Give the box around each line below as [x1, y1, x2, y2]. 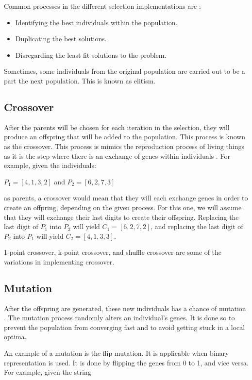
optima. [4, 331, 27, 342]
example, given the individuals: [4, 160, 96, 170]
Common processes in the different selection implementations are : [4, 1, 201, 11]
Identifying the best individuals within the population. [15, 17, 178, 27]
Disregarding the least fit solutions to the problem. [15, 50, 167, 60]
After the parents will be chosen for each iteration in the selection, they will [4, 122, 230, 132]
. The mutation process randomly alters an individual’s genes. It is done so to [4, 313, 235, 323]
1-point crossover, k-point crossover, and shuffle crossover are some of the [4, 247, 222, 257]
